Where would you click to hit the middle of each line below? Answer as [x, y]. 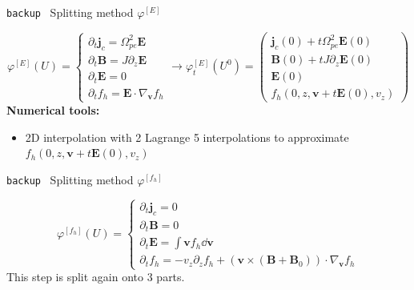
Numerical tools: [53, 110]
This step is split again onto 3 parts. [96, 277]
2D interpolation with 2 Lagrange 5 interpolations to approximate [187, 137]
